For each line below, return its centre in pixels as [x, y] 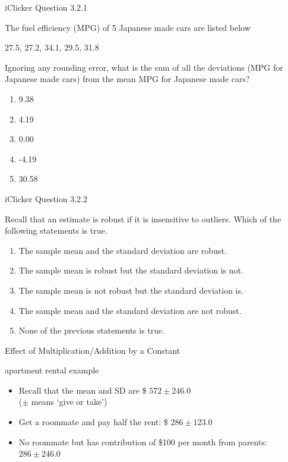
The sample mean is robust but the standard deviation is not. [131, 270]
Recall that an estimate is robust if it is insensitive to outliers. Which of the [143, 219]
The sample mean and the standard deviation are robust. [123, 250]
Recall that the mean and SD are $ [83, 390]
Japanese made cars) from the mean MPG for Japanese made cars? [127, 79]
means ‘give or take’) [69, 402]
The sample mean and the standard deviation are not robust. [130, 310]
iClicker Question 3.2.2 [46, 198]
